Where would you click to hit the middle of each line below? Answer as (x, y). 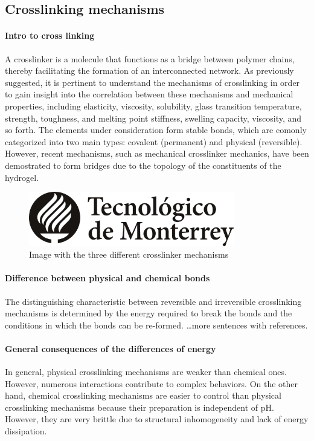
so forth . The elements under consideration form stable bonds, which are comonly (156, 130)
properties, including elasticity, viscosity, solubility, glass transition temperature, (153, 106)
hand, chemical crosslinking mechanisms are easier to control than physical (143, 395)
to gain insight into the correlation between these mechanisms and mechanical (149, 94)
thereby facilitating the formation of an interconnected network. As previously (149, 70)
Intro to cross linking (50, 35)
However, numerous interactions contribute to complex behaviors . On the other (152, 383)
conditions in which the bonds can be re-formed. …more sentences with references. (156, 325)
